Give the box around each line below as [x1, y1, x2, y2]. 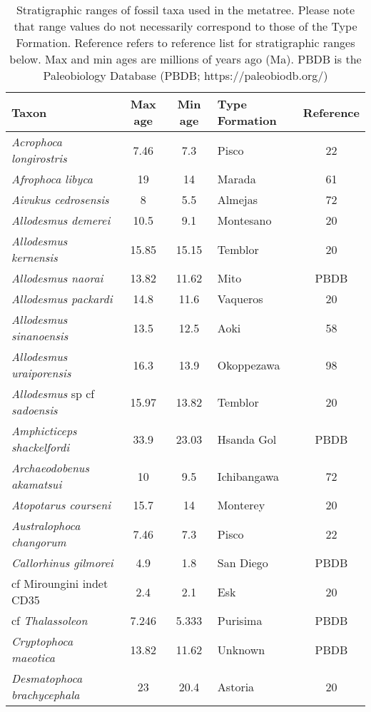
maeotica [11, 649, 55, 666]
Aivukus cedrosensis [11, 191, 109, 208]
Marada [217, 171, 256, 187]
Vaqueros [217, 290, 263, 307]
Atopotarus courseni [11, 497, 111, 513]
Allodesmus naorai [11, 270, 103, 286]
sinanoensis [11, 327, 68, 344]
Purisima [217, 612, 263, 629]
